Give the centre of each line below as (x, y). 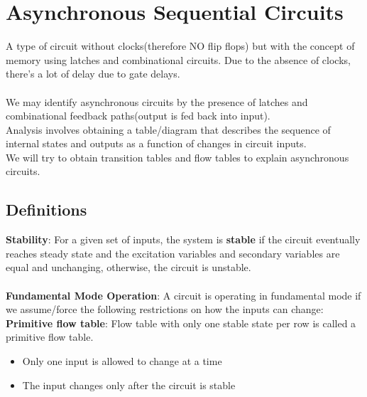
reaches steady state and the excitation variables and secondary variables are (173, 253)
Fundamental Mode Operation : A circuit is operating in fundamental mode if (183, 295)
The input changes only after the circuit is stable (129, 385)
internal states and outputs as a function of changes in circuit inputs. (156, 143)
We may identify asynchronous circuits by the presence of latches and (157, 101)
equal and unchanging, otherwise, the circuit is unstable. (128, 267)
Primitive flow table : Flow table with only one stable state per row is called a (181, 323)
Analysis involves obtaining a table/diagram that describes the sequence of (168, 129)
